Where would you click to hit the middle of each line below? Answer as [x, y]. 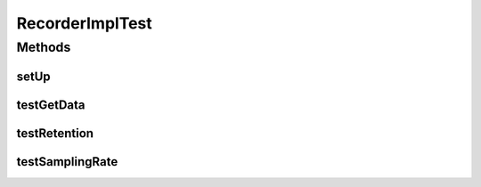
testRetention [55, 133]
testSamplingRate [67, 162]
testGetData [51, 105]
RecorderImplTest [85, 23]
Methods [44, 47]
